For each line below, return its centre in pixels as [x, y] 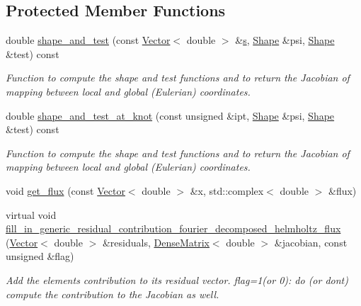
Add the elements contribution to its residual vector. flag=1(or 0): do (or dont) [177, 279]
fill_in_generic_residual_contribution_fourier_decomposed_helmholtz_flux [173, 228]
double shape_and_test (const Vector [88, 40]
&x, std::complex [227, 190]
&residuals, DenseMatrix [156, 242]
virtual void [31, 214]
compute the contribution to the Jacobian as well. [113, 294]
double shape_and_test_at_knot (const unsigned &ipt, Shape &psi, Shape [170, 115]
